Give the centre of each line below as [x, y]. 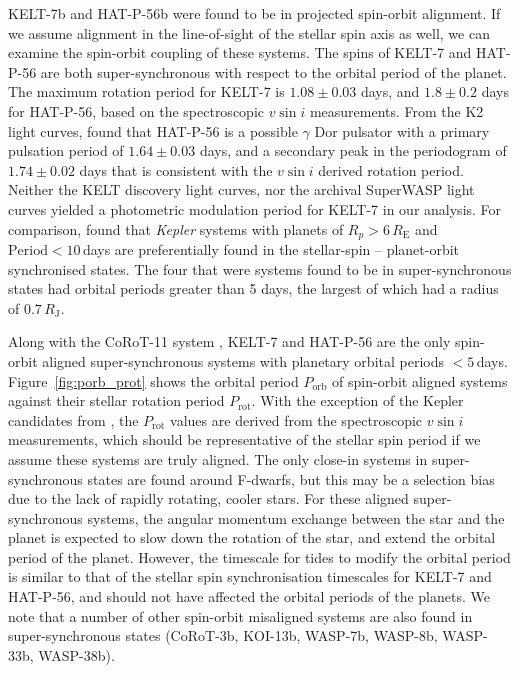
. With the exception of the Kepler [357, 400]
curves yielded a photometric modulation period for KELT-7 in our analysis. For [255, 208]
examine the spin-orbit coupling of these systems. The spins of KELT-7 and [240, 52]
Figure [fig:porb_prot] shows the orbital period [153, 380]
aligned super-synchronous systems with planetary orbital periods [243, 360]
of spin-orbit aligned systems [420, 380]
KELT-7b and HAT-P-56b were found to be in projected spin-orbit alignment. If [254, 13]
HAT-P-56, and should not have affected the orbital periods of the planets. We [249, 596]
